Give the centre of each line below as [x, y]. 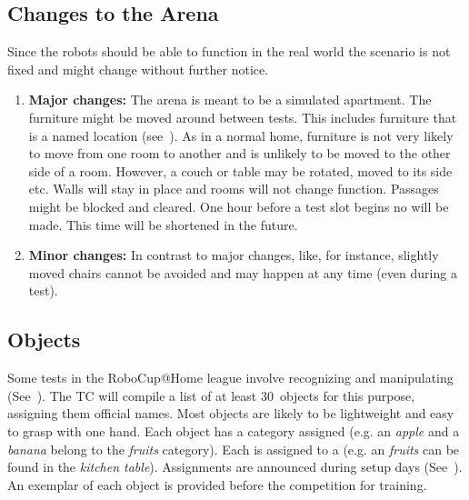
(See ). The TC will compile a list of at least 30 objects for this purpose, [211, 395]
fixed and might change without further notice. [138, 69]
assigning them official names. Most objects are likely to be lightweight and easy [231, 413]
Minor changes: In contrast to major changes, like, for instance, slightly [234, 255]
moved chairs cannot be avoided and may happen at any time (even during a [243, 272]
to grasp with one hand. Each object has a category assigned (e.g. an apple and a [234, 430]
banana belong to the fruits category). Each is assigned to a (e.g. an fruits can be [234, 449]
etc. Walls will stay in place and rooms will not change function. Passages [234, 189]
